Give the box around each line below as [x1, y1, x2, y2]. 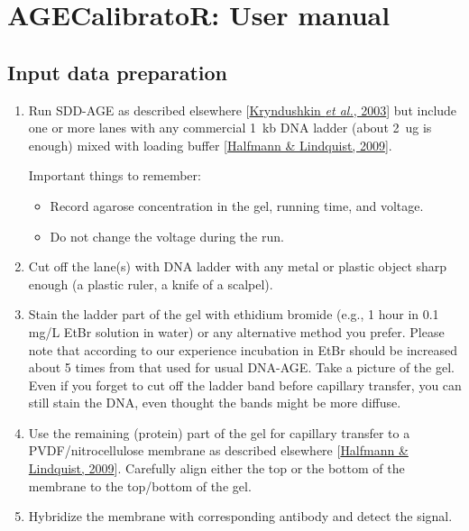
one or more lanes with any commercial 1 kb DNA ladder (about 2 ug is [28, 118, 432, 137]
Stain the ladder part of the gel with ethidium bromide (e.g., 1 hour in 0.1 [28, 305, 439, 324]
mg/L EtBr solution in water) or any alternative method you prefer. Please [28, 322, 445, 341]
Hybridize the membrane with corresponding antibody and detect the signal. [28, 507, 453, 526]
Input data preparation [7, 58, 228, 86]
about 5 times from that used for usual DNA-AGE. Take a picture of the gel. [28, 358, 455, 377]
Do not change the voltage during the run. [50, 226, 284, 245]
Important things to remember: [28, 166, 201, 185]
